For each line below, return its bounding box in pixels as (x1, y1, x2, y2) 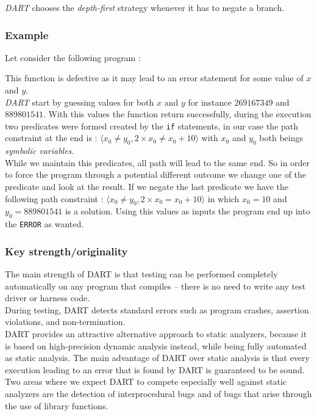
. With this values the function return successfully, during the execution (43, 108, 312, 120)
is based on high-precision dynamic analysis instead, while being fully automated (5, 339, 307, 352)
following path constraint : (5, 192, 104, 205)
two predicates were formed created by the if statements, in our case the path (5, 119, 299, 132)
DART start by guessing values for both (5, 95, 154, 108)
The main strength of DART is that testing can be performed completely (5, 268, 278, 280)
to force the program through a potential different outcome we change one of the (5, 168, 307, 181)
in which (207, 192, 240, 205)
